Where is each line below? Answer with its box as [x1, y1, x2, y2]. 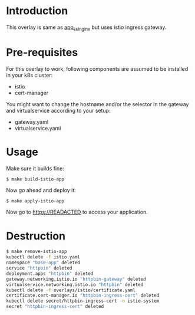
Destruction [6, 229, 66, 242]
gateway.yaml [14, 118, 49, 125]
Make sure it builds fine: [6, 165, 65, 172]
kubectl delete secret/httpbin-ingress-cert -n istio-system [6, 298, 160, 304]
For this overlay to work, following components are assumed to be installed [6, 65, 189, 72]
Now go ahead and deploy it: [6, 187, 77, 194]
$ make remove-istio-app [6, 249, 67, 255]
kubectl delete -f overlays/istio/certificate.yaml [6, 287, 135, 293]
